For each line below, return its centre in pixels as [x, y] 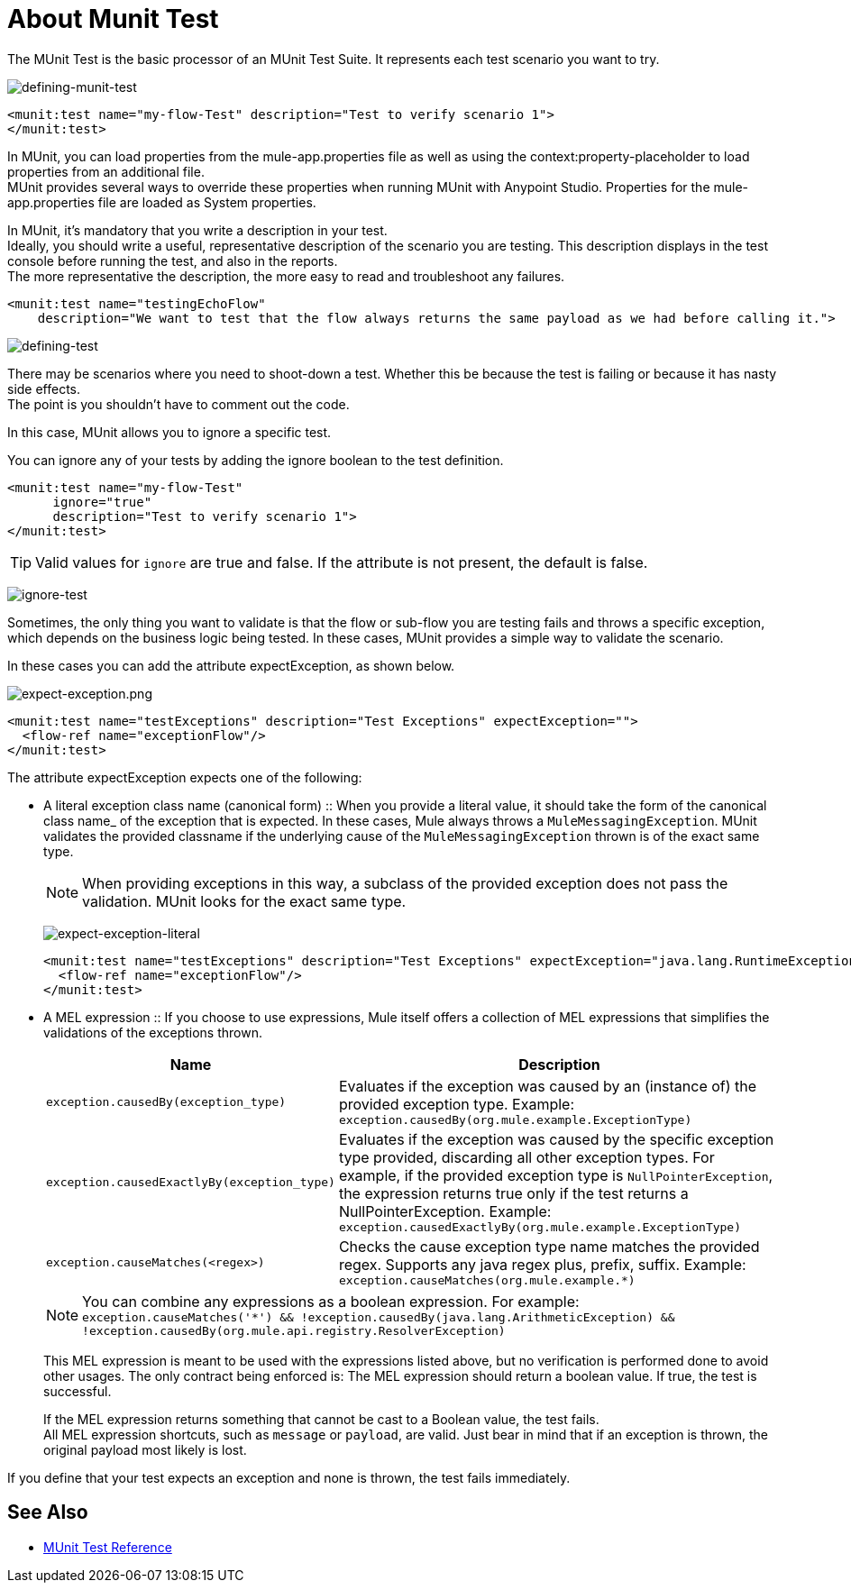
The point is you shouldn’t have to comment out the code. [178, 404]
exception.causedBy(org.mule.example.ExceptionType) [515, 1119]
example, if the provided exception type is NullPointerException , [556, 1175]
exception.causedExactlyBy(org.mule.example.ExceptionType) [540, 1227]
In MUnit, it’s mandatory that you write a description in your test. [197, 230]
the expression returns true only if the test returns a [513, 1193]
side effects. [44, 388]
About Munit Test [113, 19]
